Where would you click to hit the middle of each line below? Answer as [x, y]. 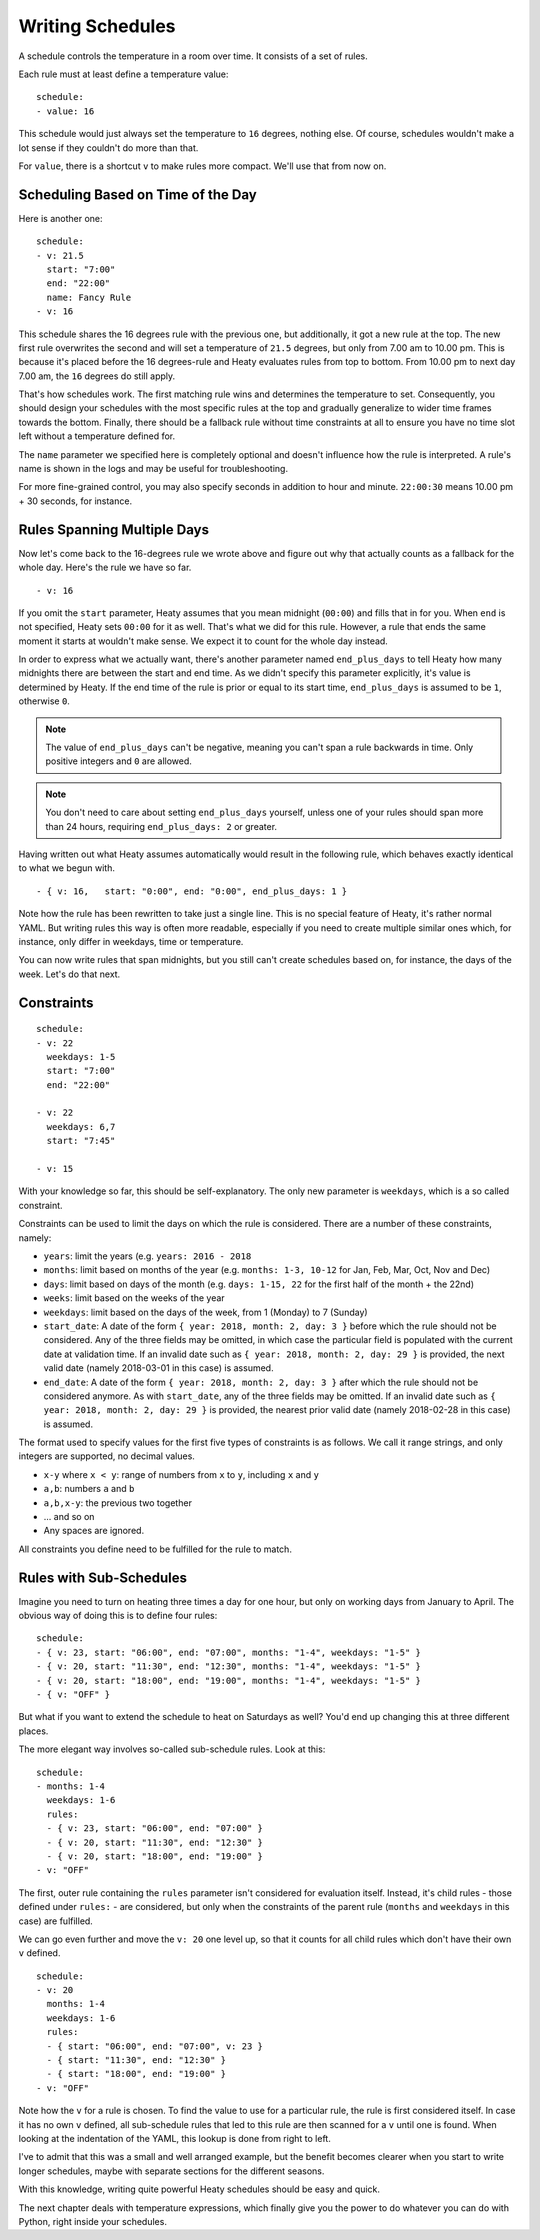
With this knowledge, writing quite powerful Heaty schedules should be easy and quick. [199, 2189]
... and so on [69, 1517]
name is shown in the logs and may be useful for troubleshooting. [153, 469]
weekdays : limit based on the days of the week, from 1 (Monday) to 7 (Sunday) [206, 1312]
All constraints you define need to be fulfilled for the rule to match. [155, 1549]
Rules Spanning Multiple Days [114, 529]
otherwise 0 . [44, 701]
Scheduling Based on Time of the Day [137, 194]
